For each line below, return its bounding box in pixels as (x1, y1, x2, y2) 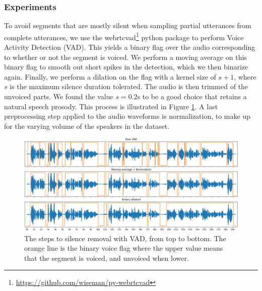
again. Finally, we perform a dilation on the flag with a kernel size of (4, 71, 216, 82)
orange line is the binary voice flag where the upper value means (24, 243, 223, 253)
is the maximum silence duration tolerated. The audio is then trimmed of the (10, 81, 248, 92)
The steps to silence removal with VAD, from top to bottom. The (24, 233, 226, 243)
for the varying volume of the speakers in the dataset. (4, 120, 170, 131)
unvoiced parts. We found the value (4, 91, 113, 102)
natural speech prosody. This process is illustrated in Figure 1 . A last (4, 101, 218, 111)
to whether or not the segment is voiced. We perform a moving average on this (4, 51, 247, 62)
